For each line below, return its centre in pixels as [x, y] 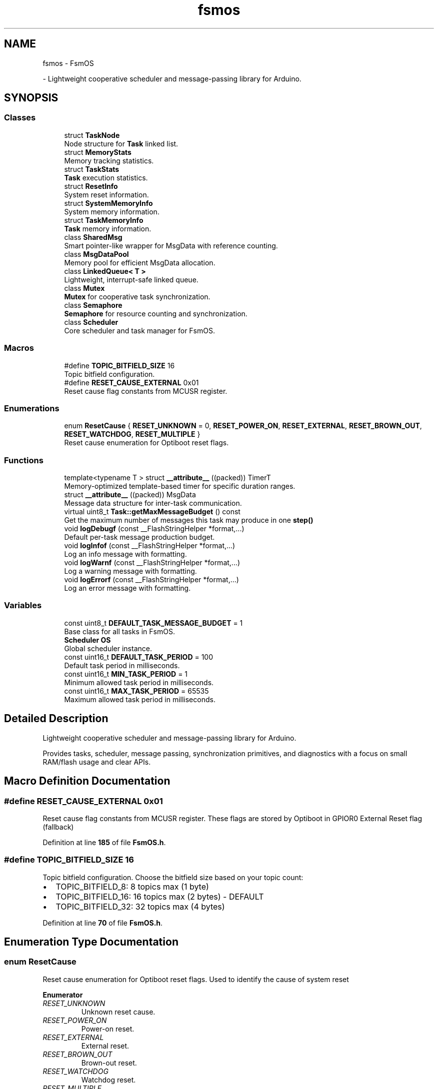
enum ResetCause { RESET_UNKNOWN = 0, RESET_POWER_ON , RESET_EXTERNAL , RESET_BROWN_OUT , [243, 426]
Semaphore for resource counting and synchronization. [156, 313]
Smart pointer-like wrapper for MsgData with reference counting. [171, 245]
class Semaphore [93, 305]
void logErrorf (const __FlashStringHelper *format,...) [151, 580]
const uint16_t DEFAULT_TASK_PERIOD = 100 [138, 657]
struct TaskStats [92, 169]
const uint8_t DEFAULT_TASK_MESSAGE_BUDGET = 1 [153, 623]
